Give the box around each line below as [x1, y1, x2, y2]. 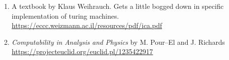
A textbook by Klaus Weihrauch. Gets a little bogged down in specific [11, 1, 224, 11]
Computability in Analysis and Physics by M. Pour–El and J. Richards [11, 36, 225, 47]
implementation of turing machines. [11, 10, 119, 21]
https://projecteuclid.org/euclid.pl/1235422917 [11, 46, 153, 57]
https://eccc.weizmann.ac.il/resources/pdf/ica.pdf [11, 20, 163, 30]
